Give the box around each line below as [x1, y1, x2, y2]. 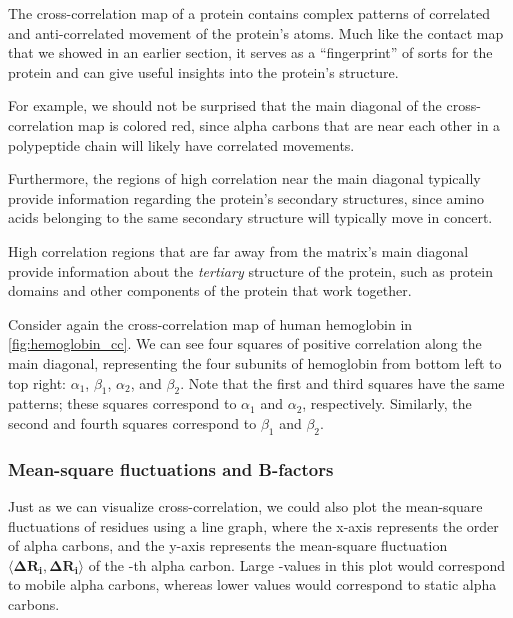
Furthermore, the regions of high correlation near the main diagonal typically [8, 168, 481, 189]
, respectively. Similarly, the [302, 393, 472, 414]
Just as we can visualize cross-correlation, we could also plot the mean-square [8, 495, 483, 516]
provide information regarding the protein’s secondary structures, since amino [8, 187, 484, 208]
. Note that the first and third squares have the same [180, 372, 505, 393]
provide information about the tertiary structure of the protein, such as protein [8, 260, 494, 281]
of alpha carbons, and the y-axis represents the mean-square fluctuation [8, 535, 448, 556]
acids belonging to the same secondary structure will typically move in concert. [8, 207, 493, 228]
